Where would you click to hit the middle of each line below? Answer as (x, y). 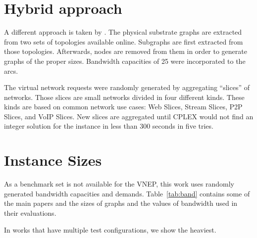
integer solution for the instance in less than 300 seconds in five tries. (109, 126)
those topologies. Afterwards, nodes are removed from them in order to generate (126, 51)
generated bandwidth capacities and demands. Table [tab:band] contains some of (127, 193)
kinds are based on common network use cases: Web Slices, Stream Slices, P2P (123, 107)
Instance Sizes (53, 160)
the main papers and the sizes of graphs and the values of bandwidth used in (121, 203)
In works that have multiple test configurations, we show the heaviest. (110, 229)
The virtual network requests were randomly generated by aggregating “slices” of (127, 87)
